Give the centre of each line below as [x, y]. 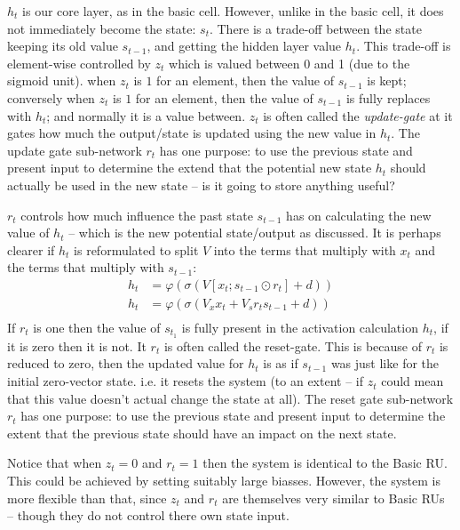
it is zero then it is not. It [77, 345]
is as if [281, 363]
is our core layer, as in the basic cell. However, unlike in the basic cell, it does [233, 11]
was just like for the [385, 363]
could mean [412, 381]
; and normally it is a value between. [146, 115]
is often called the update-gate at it [358, 115]
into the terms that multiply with [305, 249]
